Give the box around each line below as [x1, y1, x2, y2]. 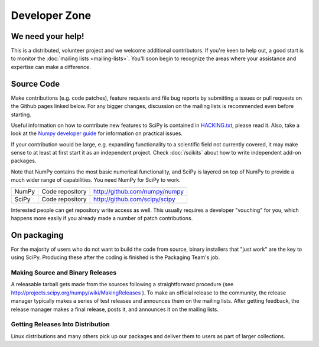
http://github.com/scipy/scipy [93, 195, 175, 203]
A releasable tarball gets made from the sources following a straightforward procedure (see [11, 281, 234, 288]
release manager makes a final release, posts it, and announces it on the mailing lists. [11, 306, 219, 313]
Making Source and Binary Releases [11, 269, 117, 277]
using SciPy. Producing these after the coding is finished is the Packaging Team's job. [11, 254, 220, 261]
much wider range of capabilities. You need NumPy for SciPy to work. [11, 176, 181, 184]
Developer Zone [11, 9, 92, 22]
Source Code [11, 78, 60, 89]
